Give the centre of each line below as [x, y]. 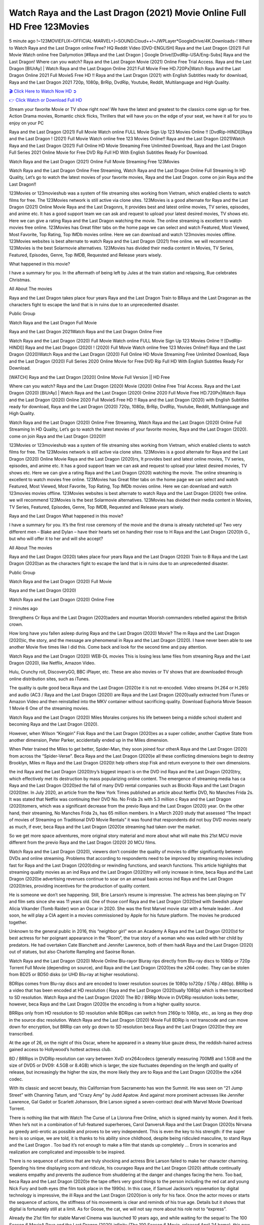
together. [18, 922]
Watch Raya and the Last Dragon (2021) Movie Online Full [128, 13]
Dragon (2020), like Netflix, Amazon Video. [52, 663]
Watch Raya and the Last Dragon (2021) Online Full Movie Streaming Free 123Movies [94, 161]
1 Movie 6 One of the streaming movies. [49, 709]
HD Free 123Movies [49, 26]
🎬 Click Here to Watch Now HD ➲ [43, 91]
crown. [16, 624]
